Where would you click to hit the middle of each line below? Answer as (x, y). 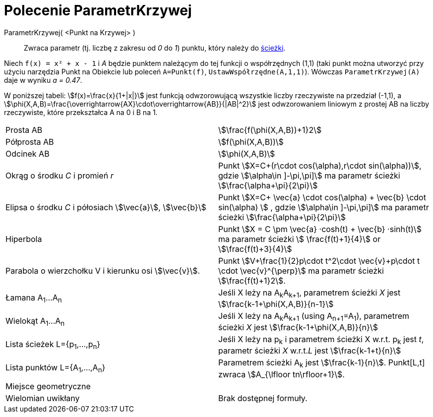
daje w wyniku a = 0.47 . (43, 80)
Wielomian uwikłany (43, 398)
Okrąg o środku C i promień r (60, 175)
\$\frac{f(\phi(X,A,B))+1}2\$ (270, 130)
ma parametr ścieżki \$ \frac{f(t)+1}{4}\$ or (300, 239)
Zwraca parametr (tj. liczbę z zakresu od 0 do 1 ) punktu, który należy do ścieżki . (155, 48)
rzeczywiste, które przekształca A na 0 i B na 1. (81, 112)
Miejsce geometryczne (48, 386)
